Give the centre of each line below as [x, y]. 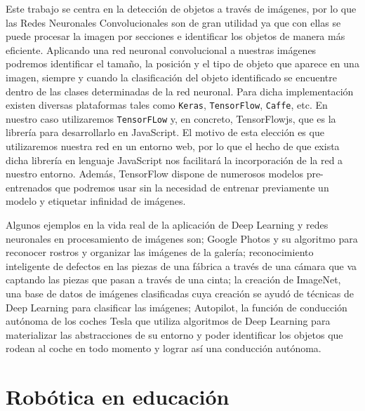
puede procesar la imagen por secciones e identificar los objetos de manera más [175, 36]
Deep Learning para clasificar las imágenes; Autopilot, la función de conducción [177, 307]
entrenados [29, 187]
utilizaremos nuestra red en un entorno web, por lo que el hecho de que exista [173, 146]
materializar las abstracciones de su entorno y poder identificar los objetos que [174, 334]
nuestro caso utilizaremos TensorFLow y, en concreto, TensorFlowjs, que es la [171, 118]
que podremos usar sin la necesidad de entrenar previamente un [192, 187]
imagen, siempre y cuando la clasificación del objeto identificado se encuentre [172, 77]
